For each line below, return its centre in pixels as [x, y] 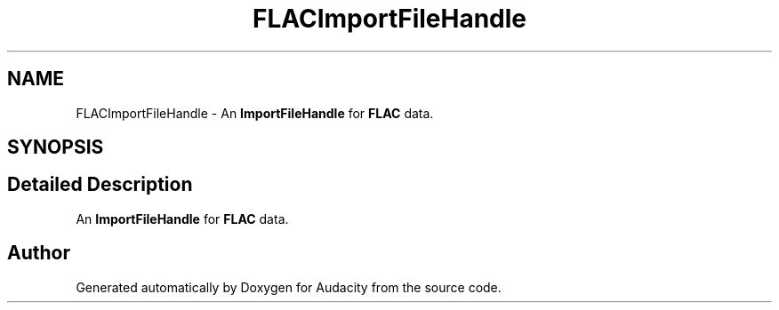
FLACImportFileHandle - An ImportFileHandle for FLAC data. [255, 113]
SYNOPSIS [56, 147]
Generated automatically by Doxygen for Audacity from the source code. [289, 287]
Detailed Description [100, 185]
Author [39, 253]
